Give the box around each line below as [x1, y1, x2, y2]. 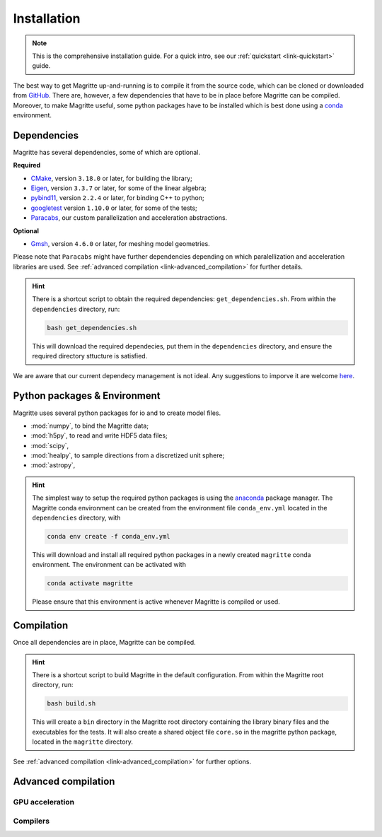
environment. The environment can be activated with [32, 561, 187, 569]
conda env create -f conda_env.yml [47, 532, 170, 541]
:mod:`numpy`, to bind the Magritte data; [30, 421, 149, 430]
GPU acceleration [13, 797, 74, 807]
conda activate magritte [47, 580, 134, 587]
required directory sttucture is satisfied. [32, 352, 148, 361]
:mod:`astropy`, [30, 461, 76, 469]
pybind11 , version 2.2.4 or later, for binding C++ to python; [30, 194, 204, 202]
